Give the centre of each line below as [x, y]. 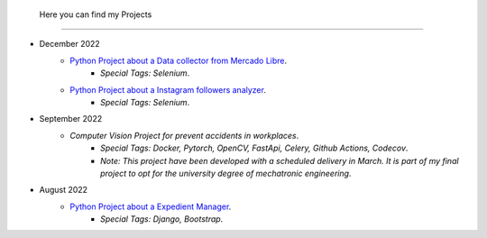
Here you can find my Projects [96, 14]
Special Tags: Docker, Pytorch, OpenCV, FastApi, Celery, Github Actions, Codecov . [254, 148]
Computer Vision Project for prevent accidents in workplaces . [184, 135]
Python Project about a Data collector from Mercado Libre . [179, 60]
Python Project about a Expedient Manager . [151, 206]
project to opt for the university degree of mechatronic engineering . [226, 173]
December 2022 [70, 44]
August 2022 [64, 190]
